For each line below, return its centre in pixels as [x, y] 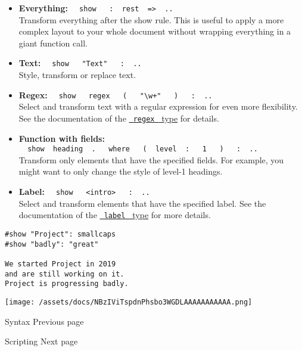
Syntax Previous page [44, 321]
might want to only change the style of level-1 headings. [121, 171]
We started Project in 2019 [60, 264]
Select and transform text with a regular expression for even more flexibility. [158, 106]
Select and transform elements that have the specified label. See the [142, 203]
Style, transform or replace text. [77, 75]
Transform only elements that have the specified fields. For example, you [151, 159]
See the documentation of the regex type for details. [119, 118]
